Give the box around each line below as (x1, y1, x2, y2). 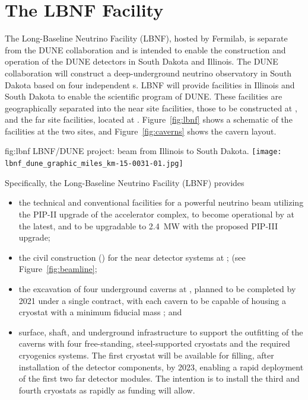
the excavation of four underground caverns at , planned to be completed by (18, 282, 296, 295)
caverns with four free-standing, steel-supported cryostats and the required (18, 337, 290, 350)
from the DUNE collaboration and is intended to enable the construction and (5, 43, 286, 56)
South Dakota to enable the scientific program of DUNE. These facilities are (5, 90, 282, 103)
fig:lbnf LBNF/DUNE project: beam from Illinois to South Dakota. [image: (5, 145, 282, 157)
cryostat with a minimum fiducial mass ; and (18, 306, 182, 318)
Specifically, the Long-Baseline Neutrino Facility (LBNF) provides (5, 176, 245, 188)
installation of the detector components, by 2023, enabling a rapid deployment (18, 360, 304, 373)
